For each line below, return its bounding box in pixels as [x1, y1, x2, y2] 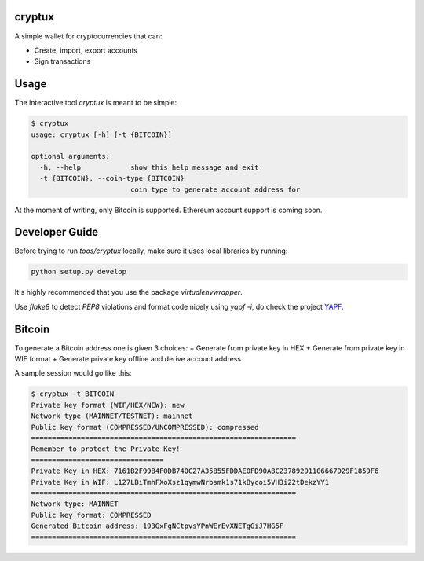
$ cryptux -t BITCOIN [31, 390, 115, 398]
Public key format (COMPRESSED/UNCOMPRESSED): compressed [31, 423, 259, 431]
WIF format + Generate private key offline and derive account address [14, 354, 242, 364]
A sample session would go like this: [14, 368, 133, 378]
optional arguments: [31, 152, 110, 161]
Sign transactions [34, 57, 91, 66]
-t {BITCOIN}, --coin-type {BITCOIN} [39, 174, 185, 183]
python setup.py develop [31, 267, 127, 277]
